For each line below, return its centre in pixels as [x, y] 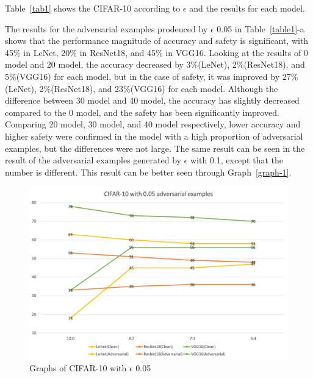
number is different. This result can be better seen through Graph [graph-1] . [148, 172]
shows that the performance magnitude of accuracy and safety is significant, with [157, 41]
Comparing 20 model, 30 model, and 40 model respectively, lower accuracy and [153, 124]
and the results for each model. [247, 8]
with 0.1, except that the [236, 160]
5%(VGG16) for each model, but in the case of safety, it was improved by [142, 76]
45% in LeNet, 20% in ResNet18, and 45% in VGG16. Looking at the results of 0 [156, 52]
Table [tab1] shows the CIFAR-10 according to [93, 8]
